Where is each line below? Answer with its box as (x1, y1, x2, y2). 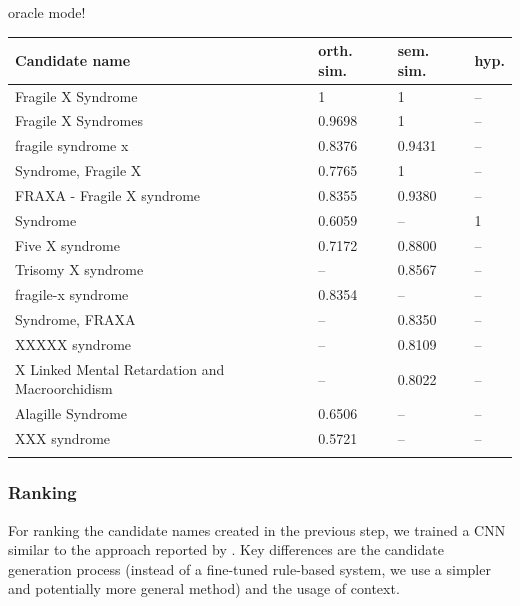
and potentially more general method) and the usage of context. (8, 578, 400, 599)
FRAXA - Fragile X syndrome (15, 184, 201, 205)
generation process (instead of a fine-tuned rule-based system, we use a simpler (8, 558, 491, 579)
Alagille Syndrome (15, 403, 128, 424)
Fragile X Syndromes (15, 110, 143, 131)
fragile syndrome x (15, 135, 129, 156)
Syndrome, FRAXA (15, 309, 136, 330)
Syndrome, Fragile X (15, 160, 142, 181)
